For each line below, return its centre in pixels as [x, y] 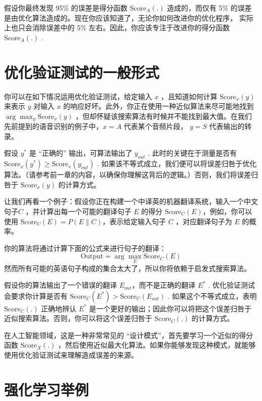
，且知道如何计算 [189, 96]
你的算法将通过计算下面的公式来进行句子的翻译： [85, 248]
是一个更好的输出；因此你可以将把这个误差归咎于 [170, 308]
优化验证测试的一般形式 [82, 72]
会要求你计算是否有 [36, 295]
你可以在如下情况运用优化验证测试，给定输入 [78, 96]
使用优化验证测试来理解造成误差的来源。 [71, 355]
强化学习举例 [47, 389]
